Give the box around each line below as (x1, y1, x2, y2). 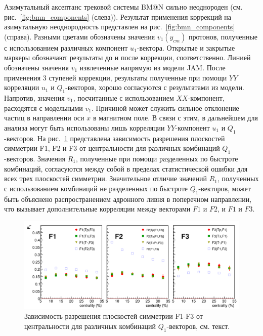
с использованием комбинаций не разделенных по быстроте (4, 183, 188, 193)
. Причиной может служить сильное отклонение (91, 102, 239, 113)
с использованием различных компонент (4, 42, 128, 53)
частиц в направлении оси (4, 112, 84, 123)
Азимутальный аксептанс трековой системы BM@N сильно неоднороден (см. (4, 2, 243, 12)
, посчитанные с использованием (73, 92, 174, 103)
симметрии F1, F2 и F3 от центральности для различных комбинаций (4, 143, 220, 153)
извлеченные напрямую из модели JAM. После (79, 62, 226, 72)
